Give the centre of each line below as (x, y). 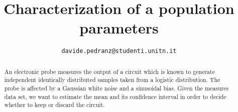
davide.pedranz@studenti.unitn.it (119, 51)
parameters (119, 28)
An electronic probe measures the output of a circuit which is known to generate (109, 71)
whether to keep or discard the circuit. (54, 105)
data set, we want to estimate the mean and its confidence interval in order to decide (115, 96)
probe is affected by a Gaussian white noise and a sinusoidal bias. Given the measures (116, 88)
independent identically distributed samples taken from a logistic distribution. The (112, 80)
